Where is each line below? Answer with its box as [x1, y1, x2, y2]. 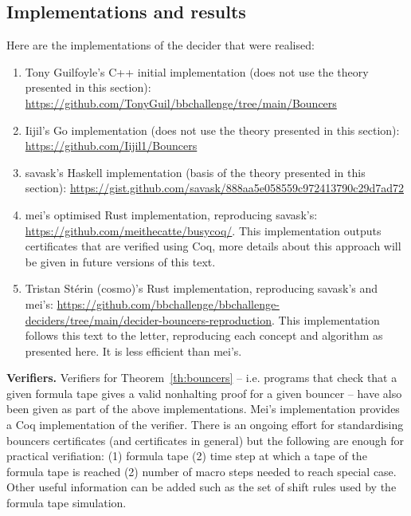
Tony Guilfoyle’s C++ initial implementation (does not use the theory [25, 63, 369, 80]
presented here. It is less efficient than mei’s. [25, 342, 242, 359]
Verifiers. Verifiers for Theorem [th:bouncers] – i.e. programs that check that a [6, 369, 397, 386]
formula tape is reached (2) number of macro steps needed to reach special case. [6, 463, 397, 479]
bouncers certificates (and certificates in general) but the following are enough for [6, 431, 405, 448]
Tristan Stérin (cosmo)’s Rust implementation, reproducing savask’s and [25, 280, 378, 297]
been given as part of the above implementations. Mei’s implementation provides [6, 400, 400, 417]
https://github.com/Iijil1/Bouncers [25, 137, 198, 154]
